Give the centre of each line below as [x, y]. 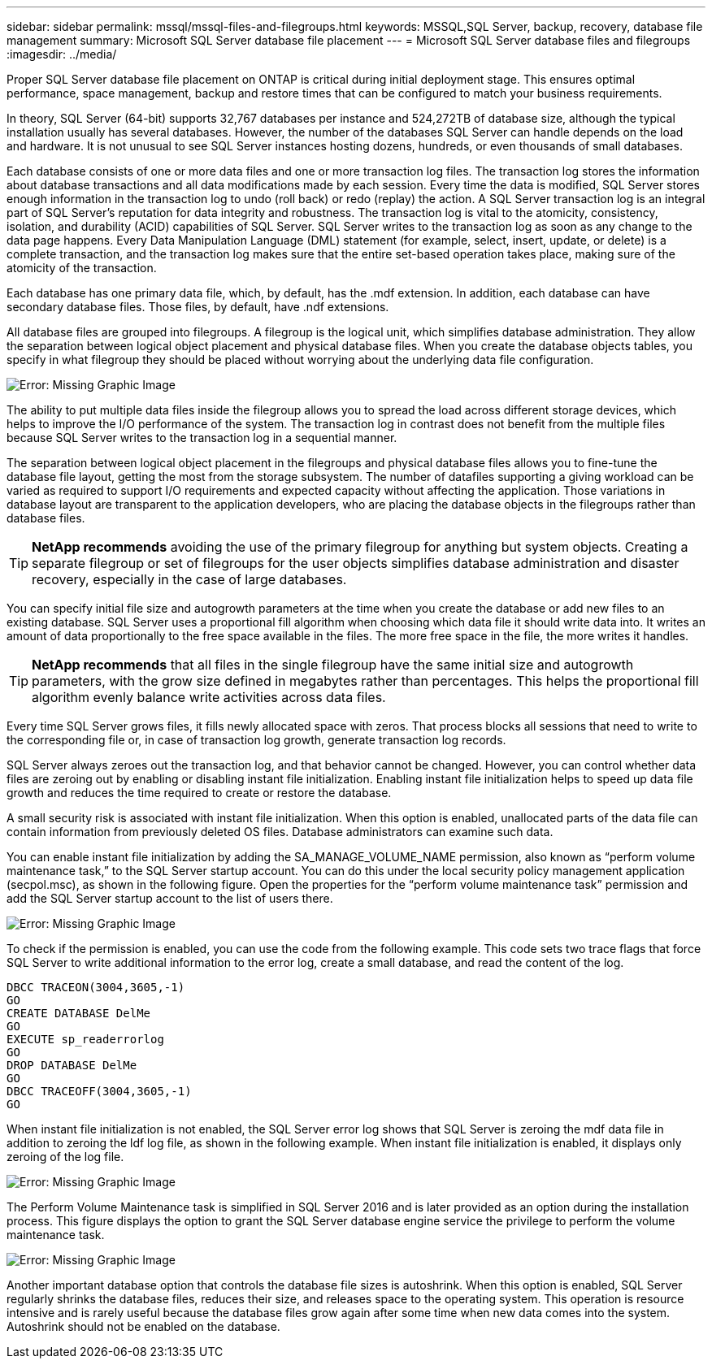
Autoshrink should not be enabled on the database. [143, 1326]
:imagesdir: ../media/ [62, 54]
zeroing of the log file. [65, 1157]
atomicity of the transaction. [82, 268]
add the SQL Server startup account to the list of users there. [170, 898]
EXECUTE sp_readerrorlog [85, 1039]
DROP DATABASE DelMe [72, 1065]
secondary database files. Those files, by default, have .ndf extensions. [198, 307]
